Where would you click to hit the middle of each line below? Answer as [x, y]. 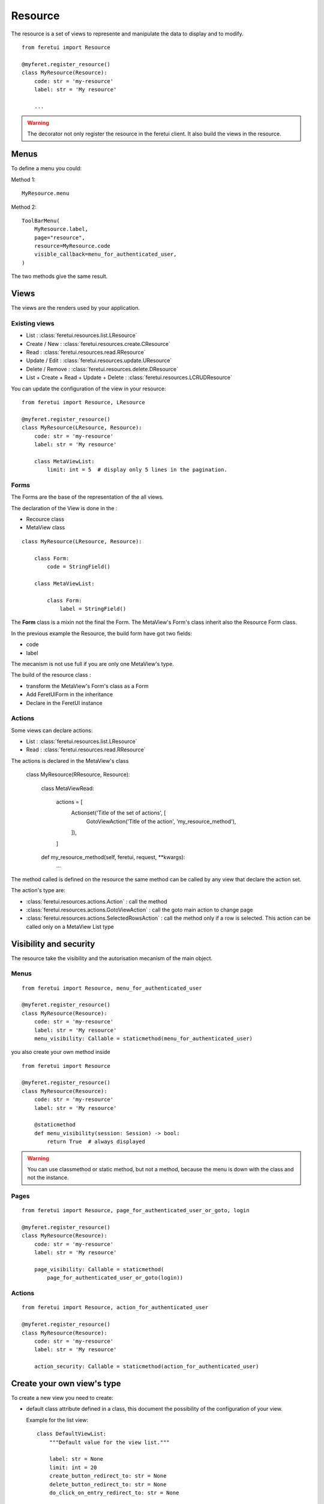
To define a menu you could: [46, 168]
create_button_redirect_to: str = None [108, 1476]
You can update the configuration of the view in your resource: [88, 389]
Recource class [45, 519]
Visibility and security [53, 944]
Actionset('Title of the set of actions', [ [118, 813]
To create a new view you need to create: [62, 1398]
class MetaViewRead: [67, 788]
